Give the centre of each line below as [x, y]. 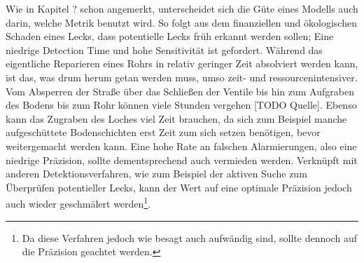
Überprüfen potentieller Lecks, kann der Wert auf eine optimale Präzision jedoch [179, 187]
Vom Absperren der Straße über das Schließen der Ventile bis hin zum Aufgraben [180, 91]
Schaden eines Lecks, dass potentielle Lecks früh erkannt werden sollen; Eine [170, 36]
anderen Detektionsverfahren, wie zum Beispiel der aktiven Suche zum [156, 174]
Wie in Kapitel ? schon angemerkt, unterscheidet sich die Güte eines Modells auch [182, 8]
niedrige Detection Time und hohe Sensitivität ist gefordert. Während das [164, 49]
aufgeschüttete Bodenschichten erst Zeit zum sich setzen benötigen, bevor [163, 132]
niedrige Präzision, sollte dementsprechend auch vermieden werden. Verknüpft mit [182, 160]
